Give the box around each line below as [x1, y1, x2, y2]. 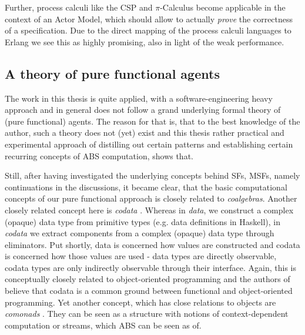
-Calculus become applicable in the [160, 1, 286, 13]
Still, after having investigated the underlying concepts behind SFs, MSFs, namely [5, 169, 300, 182]
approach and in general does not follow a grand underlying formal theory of [5, 103, 281, 116]
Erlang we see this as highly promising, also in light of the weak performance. [5, 35, 284, 48]
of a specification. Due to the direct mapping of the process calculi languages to [5, 24, 291, 36]
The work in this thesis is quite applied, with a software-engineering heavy [5, 92, 273, 104]
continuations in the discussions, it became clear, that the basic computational [5, 180, 287, 193]
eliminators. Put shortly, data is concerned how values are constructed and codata [5, 238, 300, 250]
